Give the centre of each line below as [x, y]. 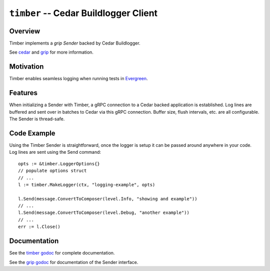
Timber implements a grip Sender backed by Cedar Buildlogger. [75, 43]
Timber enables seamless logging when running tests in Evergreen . [78, 79]
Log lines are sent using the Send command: [55, 152]
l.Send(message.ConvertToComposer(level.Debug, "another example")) [104, 213]
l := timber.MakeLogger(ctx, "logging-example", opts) [87, 185]
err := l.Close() [39, 227]
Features [23, 93]
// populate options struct [52, 171]
